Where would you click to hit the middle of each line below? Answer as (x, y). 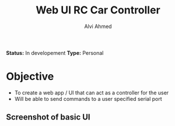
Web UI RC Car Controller (98, 10)
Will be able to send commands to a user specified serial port (88, 99)
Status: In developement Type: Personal (55, 52)
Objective (30, 77)
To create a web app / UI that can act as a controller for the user (92, 92)
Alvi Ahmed (98, 26)
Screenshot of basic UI (48, 117)
